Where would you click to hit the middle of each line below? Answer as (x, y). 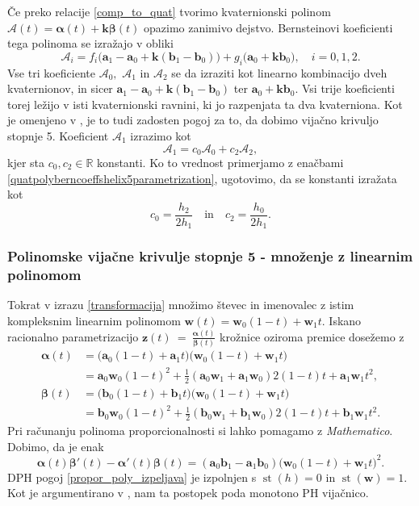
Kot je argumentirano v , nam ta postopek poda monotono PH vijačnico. (188, 493)
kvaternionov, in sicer (60, 88)
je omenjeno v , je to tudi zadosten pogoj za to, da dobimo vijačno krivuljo (193, 120)
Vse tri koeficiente (51, 72)
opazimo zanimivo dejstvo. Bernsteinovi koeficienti (268, 27)
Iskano (345, 321)
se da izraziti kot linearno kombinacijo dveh (279, 72)
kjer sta (26, 162)
